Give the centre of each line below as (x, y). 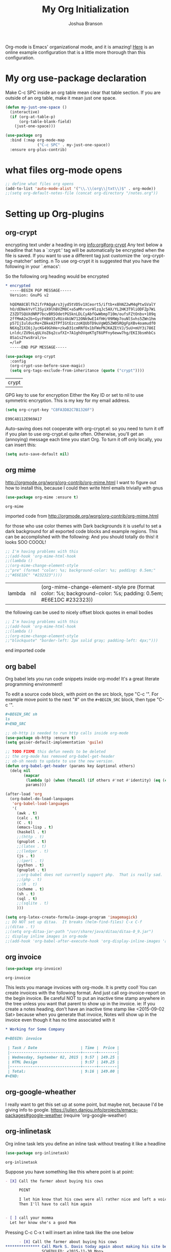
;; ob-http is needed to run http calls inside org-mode (67, 733)
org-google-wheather (41, 1092)
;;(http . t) (30, 837)
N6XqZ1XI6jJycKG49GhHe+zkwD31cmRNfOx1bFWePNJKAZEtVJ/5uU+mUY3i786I (83, 328)
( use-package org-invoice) (34, 969)
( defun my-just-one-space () (36, 107)
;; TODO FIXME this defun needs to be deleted (55, 752)
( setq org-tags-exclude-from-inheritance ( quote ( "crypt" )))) (77, 371)
